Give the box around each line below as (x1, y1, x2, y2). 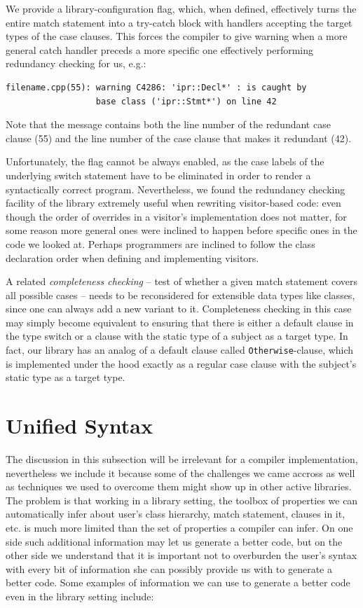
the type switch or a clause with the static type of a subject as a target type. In (6, 329, 348, 343)
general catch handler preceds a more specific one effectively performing (6, 42, 314, 57)
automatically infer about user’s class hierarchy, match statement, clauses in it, (6, 506, 345, 521)
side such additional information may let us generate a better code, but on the (6, 534, 343, 548)
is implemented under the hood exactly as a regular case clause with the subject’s (6, 356, 357, 371)
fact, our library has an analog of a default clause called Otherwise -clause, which (6, 343, 354, 357)
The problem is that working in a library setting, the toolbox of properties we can (6, 492, 358, 507)
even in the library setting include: (6, 588, 154, 603)
